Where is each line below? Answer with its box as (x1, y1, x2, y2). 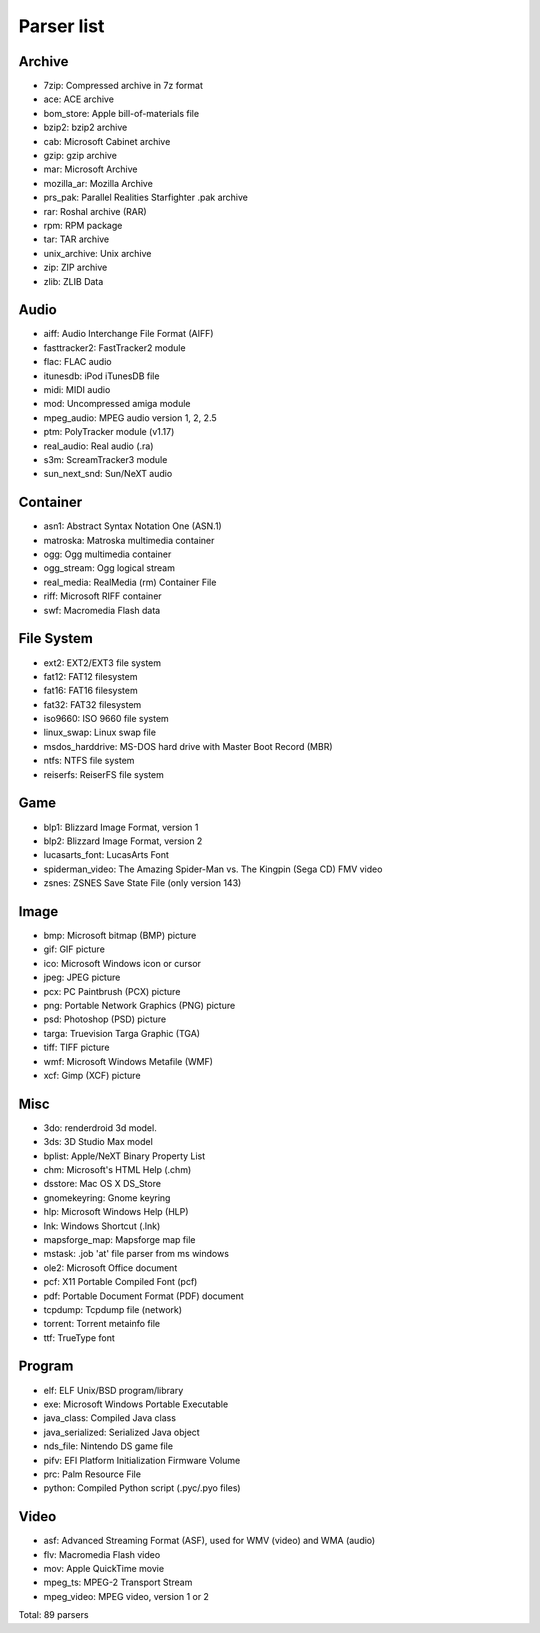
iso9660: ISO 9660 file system (43, 713, 169, 725)
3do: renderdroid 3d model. (43, 1121, 157, 1134)
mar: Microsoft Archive (43, 163, 138, 175)
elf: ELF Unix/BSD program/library (43, 1384, 184, 1396)
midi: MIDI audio (43, 384, 111, 395)
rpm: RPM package (43, 219, 123, 231)
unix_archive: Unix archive (43, 247, 152, 259)
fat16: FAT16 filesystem (43, 685, 139, 697)
